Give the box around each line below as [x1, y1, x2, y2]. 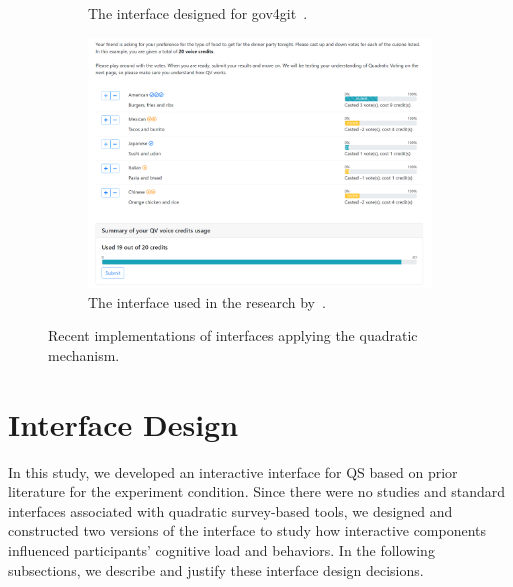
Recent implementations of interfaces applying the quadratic [48, 325, 418, 346]
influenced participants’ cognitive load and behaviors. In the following [8, 540, 435, 561]
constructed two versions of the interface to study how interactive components [8, 520, 487, 541]
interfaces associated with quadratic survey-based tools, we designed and [8, 500, 453, 521]
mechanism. [48, 344, 120, 365]
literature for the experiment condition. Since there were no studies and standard [8, 481, 506, 502]
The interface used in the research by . [88, 291, 326, 312]
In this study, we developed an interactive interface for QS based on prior [8, 461, 458, 482]
